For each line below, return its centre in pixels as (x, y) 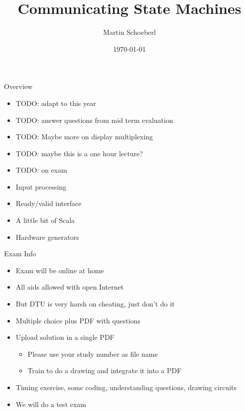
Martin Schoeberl (129, 32)
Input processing (41, 186)
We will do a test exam (51, 404)
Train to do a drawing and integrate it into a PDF (105, 370)
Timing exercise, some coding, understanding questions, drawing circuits (126, 387)
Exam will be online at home (60, 270)
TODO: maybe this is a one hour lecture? (79, 153)
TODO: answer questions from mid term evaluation (94, 120)
